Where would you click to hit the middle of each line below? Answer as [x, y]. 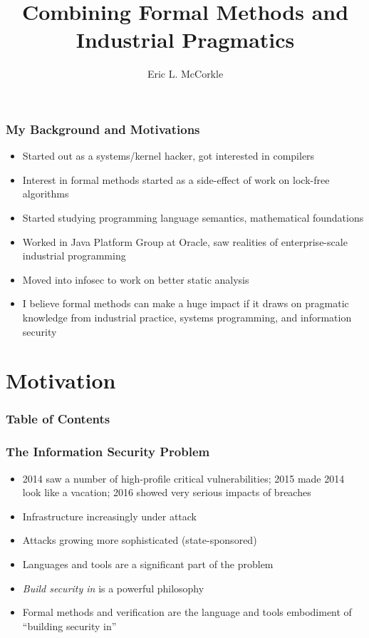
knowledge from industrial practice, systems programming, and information [187, 317]
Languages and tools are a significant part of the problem [148, 564]
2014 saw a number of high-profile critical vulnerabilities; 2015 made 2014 [183, 478]
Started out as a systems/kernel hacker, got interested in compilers [168, 156]
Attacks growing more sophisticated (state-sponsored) [140, 540]
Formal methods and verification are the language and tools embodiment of [187, 612]
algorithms [46, 194]
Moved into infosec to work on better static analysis [136, 279]
